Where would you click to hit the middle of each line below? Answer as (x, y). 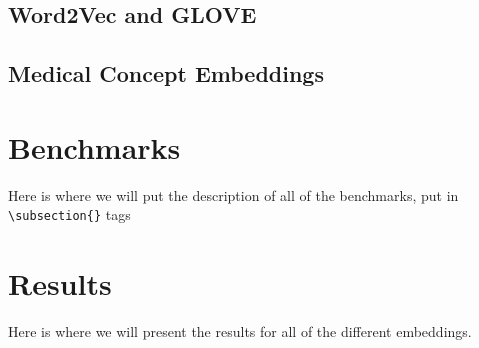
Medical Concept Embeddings (166, 73)
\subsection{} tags (69, 214)
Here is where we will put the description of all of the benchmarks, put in (233, 194)
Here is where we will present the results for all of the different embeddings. (240, 331)
